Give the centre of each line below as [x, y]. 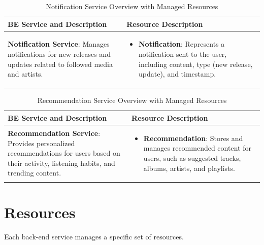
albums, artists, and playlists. [189, 168]
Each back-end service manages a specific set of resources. [94, 236]
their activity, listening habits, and [61, 163]
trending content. [35, 173]
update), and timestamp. [177, 74]
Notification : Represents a [181, 44]
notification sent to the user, [183, 54]
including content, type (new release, [195, 64]
